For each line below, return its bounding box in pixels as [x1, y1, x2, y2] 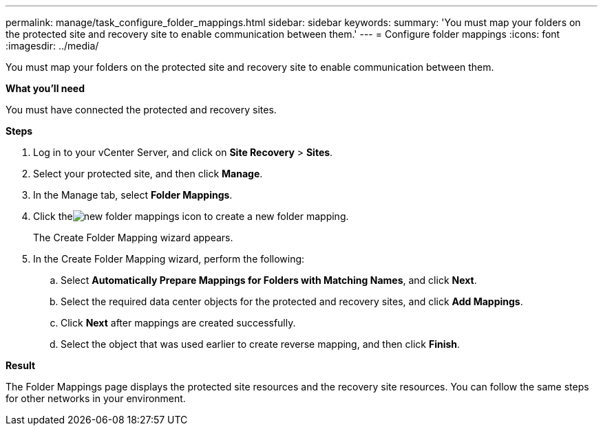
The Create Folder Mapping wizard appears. [33, 232, 233, 243]
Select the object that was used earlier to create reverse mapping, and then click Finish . [61, 338, 461, 350]
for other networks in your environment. [6, 393, 186, 404]
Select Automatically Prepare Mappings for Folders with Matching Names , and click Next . [61, 274, 477, 286]
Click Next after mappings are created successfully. [61, 317, 296, 329]
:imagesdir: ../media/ [6, 40, 99, 52]
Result [6, 360, 36, 371]
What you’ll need [6, 82, 85, 94]
